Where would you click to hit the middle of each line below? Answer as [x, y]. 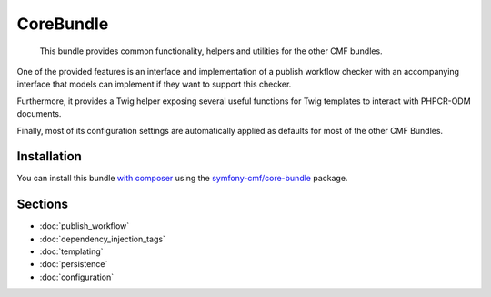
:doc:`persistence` [74, 264]
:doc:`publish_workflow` [85, 226]
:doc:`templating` [71, 251]
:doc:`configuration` [76, 277]
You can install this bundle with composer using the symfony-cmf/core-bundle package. [182, 179]
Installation [49, 156]
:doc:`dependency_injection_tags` [102, 239]
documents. [39, 114]
